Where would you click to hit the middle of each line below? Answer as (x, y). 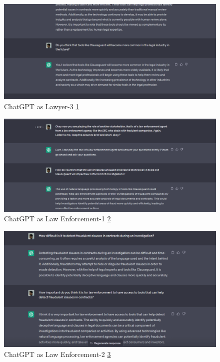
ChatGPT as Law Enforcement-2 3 (57, 354)
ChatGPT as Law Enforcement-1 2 (57, 219)
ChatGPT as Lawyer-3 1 (42, 106)
